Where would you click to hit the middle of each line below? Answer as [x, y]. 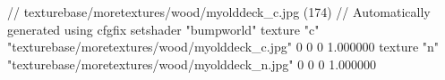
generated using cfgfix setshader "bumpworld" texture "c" [163, 29]
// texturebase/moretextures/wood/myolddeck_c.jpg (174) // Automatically [219, 12]
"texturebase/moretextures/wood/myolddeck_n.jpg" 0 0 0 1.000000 [192, 64]
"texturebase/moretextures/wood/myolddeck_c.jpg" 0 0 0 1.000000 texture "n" [223, 47]
